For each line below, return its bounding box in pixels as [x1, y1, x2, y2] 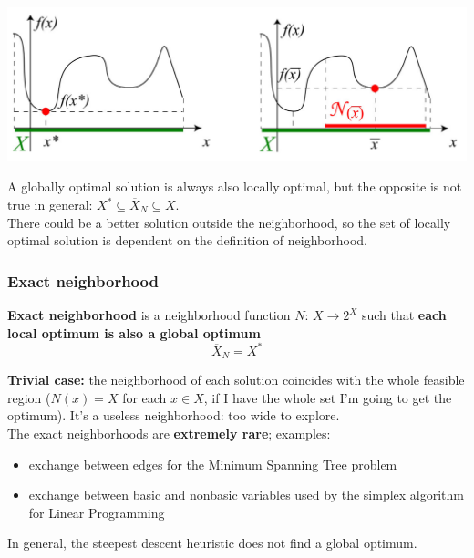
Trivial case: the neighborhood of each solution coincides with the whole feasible [7, 370, 465, 389]
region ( [7, 387, 51, 407]
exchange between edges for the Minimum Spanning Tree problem [28, 454, 397, 473]
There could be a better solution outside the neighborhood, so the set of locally [7, 212, 451, 232]
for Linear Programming [28, 502, 165, 522]
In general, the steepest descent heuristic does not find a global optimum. [7, 533, 417, 553]
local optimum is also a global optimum [7, 323, 261, 342]
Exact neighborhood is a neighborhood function [7, 305, 291, 324]
